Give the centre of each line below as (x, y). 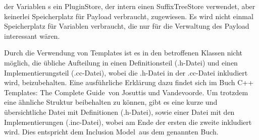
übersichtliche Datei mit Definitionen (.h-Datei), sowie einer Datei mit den (119, 112)
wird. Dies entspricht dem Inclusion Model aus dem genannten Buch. (111, 132)
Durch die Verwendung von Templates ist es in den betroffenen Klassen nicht (123, 53)
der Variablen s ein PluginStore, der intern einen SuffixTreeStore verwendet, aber (130, 6)
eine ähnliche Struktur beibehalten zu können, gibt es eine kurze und (111, 102)
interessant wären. (32, 36)
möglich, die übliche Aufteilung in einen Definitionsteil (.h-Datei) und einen (121, 62)
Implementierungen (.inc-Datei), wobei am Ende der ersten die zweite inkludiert (128, 122)
